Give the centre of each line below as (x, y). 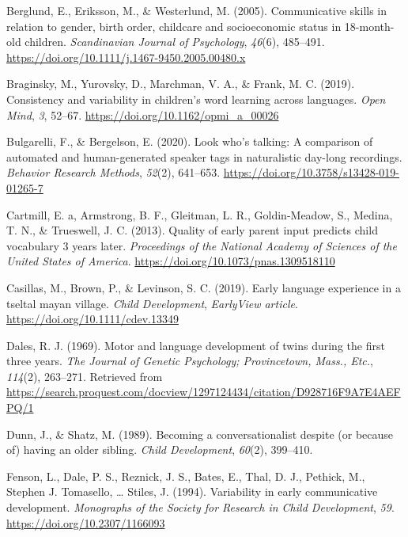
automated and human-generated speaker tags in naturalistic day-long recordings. (204, 156)
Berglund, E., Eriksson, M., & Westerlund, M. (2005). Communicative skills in (197, 10)
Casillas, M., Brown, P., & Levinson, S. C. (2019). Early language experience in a (204, 287)
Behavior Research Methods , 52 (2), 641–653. (113, 172)
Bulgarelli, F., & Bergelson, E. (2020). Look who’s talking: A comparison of (190, 141)
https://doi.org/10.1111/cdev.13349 (93, 319)
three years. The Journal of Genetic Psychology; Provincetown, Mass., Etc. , (190, 361)
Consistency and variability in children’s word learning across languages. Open (196, 99)
